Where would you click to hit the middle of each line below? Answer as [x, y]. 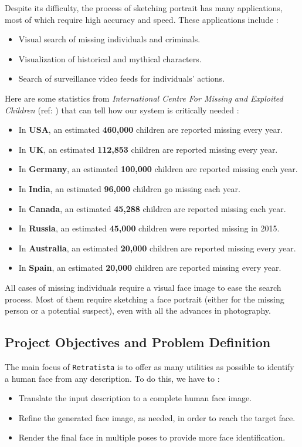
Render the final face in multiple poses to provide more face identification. [152, 437]
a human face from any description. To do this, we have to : [112, 378]
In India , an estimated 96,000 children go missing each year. [129, 188]
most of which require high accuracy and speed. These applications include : [142, 19]
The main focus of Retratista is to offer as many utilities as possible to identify [150, 366]
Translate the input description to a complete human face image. [135, 398]
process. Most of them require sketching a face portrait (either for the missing [145, 299]
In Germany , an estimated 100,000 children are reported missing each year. [158, 169]
